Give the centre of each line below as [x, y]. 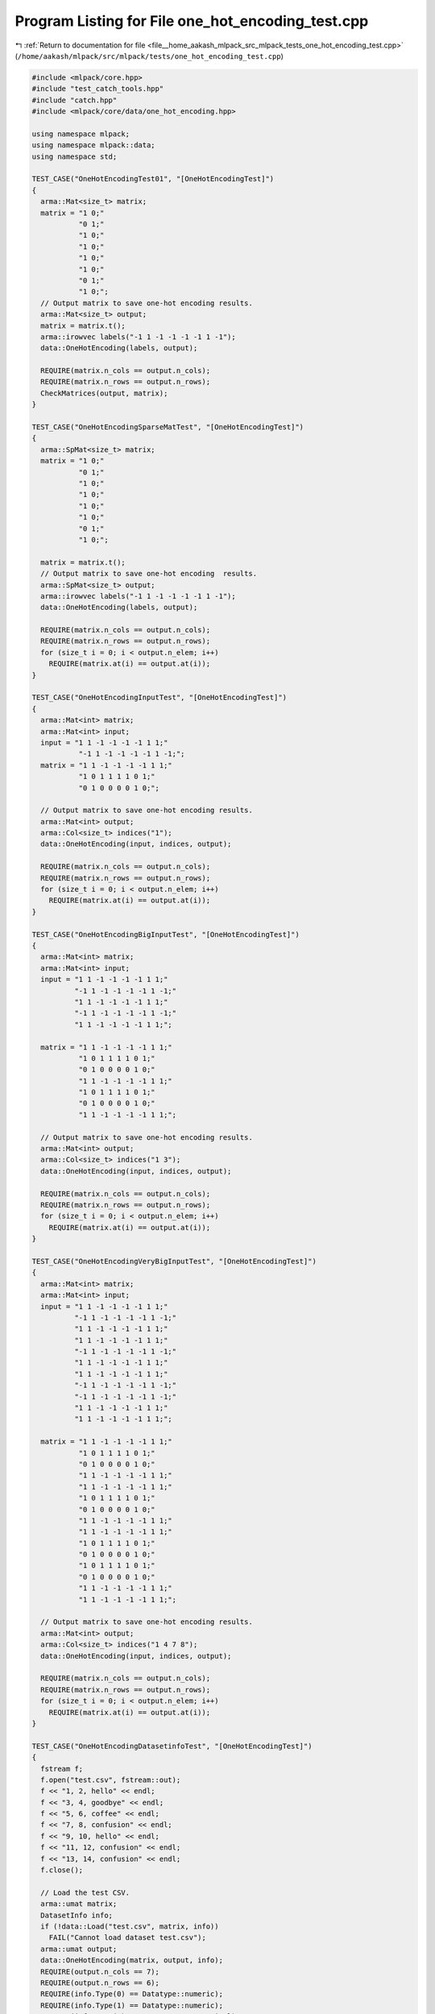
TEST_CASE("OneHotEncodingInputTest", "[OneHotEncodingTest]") [159, 698]
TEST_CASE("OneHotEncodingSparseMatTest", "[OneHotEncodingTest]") [168, 427]
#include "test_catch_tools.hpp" [98, 89]
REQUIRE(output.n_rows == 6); [100, 1983]
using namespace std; [75, 156]
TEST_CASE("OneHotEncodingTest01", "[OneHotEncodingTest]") [153, 179]
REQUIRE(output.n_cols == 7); [100, 1971]
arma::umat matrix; [79, 1904]
